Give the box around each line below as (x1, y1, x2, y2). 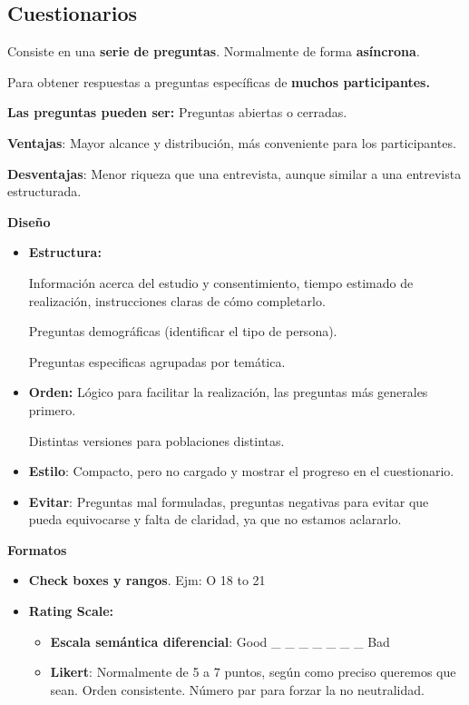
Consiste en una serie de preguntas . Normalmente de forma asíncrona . (7, 42, 420, 61)
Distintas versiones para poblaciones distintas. (28, 431, 285, 450)
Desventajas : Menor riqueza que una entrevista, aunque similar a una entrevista (7, 164, 462, 183)
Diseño (7, 212, 51, 231)
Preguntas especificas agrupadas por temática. (28, 352, 286, 371)
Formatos (7, 540, 67, 559)
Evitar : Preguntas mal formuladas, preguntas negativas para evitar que (28, 492, 429, 511)
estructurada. (7, 182, 82, 201)
